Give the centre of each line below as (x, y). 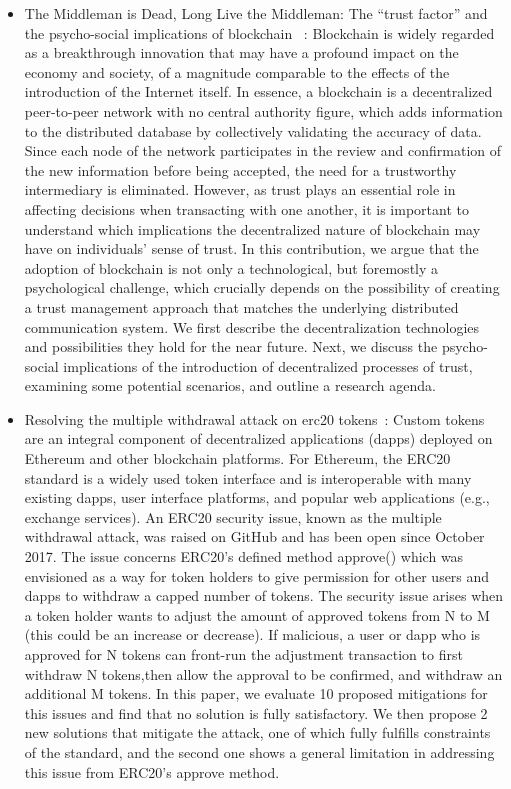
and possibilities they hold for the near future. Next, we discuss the (231, 346)
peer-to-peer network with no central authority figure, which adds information (263, 110)
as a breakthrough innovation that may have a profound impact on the (241, 52)
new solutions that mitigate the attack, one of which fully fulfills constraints (257, 732)
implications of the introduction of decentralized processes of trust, (268, 365)
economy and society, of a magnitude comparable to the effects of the (237, 71)
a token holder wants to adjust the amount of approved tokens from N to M (257, 614)
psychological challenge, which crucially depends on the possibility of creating (262, 287)
